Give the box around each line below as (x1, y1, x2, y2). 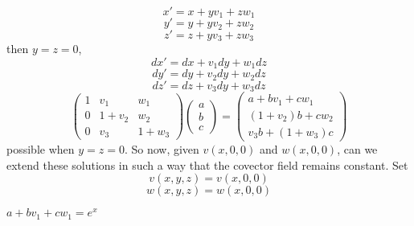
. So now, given (124, 140, 199, 157)
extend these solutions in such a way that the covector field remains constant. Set (6, 156, 408, 173)
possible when (6, 140, 75, 157)
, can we (337, 140, 378, 157)
